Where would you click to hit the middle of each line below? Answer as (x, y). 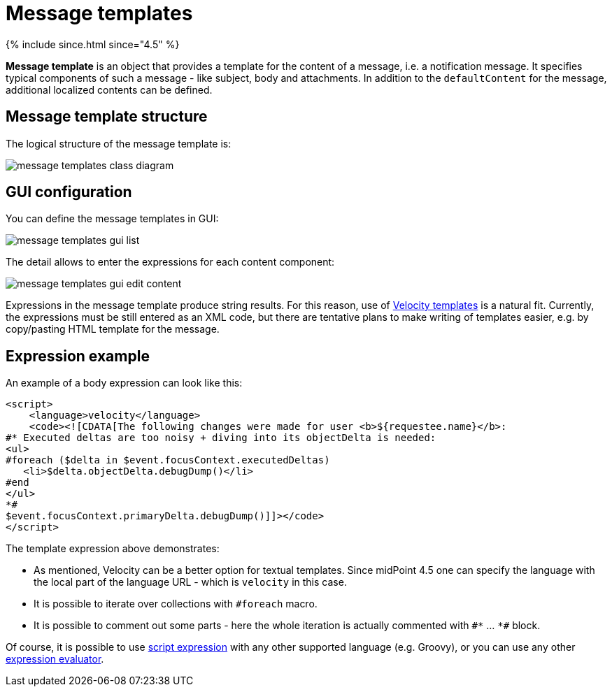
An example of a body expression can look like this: (124, 383)
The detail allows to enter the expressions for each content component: (170, 262)
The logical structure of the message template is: (119, 143)
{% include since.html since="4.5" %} (93, 44)
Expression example (78, 356)
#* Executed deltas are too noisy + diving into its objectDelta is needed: (221, 438)
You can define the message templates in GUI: (112, 219)
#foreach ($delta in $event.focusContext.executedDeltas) (168, 460)
